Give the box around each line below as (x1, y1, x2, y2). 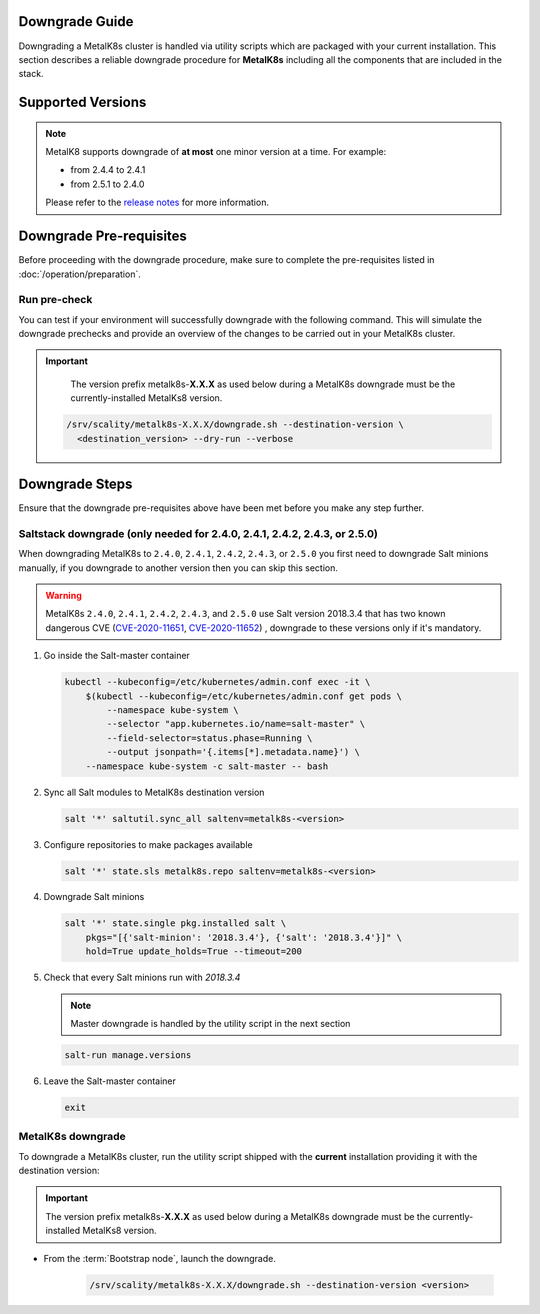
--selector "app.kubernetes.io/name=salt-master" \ (106, 718, 366, 730)
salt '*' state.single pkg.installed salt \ (64, 918, 287, 929)
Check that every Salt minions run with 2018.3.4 (43, 971, 241, 984)
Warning (45, 590, 82, 602)
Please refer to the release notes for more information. (45, 196, 270, 209)
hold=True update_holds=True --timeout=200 (85, 946, 302, 957)
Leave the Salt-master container (43, 1075, 177, 1087)
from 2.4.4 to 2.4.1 (70, 164, 146, 176)
